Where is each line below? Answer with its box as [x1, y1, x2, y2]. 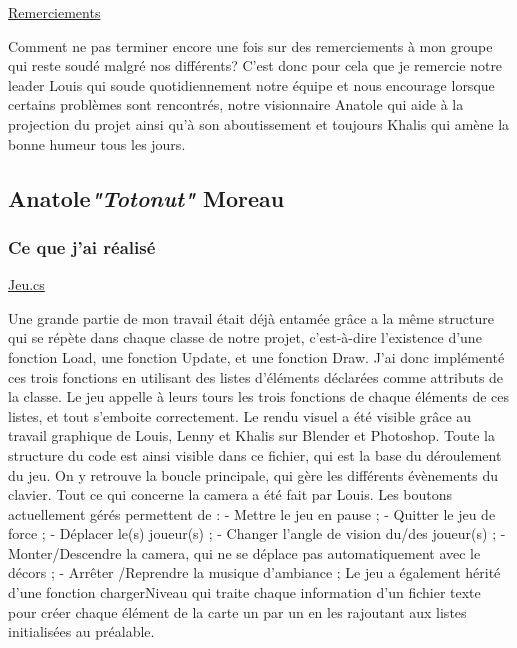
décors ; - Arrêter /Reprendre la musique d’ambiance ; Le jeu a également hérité [8, 562, 501, 583]
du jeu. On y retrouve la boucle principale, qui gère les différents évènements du [8, 464, 499, 485]
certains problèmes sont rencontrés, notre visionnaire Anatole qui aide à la [8, 94, 464, 115]
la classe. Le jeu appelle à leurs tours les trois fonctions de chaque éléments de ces [8, 386, 510, 407]
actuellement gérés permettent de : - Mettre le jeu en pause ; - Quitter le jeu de [8, 503, 496, 524]
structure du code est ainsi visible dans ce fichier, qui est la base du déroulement [8, 444, 502, 465]
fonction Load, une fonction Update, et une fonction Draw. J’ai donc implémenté [8, 346, 505, 367]
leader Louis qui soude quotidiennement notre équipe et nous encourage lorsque [8, 74, 495, 95]
